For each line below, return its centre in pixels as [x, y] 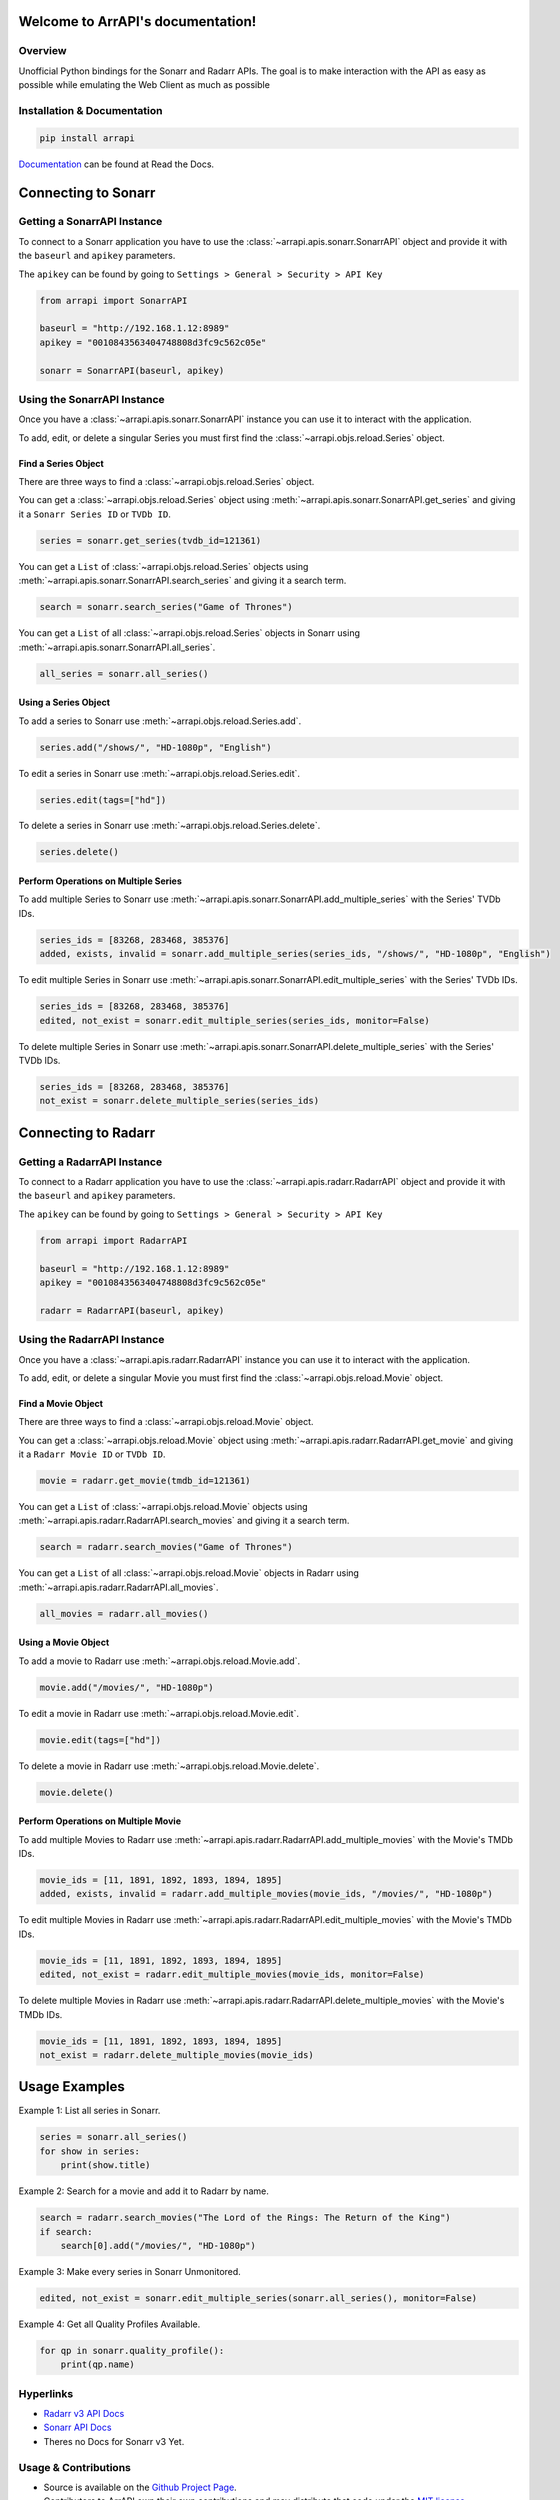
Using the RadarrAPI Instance [91, 1340]
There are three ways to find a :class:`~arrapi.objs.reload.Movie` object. [166, 1422]
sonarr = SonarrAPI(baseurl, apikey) [132, 370]
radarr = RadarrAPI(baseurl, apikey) [132, 1310]
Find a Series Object [61, 463]
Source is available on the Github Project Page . [140, 2487]
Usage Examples [71, 2086]
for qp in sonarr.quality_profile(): [132, 2350]
